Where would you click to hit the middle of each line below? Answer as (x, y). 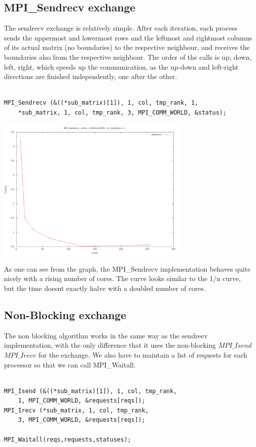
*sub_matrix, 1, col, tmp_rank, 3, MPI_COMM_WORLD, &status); (122, 112)
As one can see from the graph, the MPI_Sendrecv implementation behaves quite (127, 268)
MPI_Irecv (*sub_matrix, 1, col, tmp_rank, (76, 410)
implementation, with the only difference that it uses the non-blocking (110, 345)
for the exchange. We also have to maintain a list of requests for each (143, 354)
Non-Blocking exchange (65, 314)
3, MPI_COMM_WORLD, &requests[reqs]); (82, 420)
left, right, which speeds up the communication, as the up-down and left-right (121, 66)
